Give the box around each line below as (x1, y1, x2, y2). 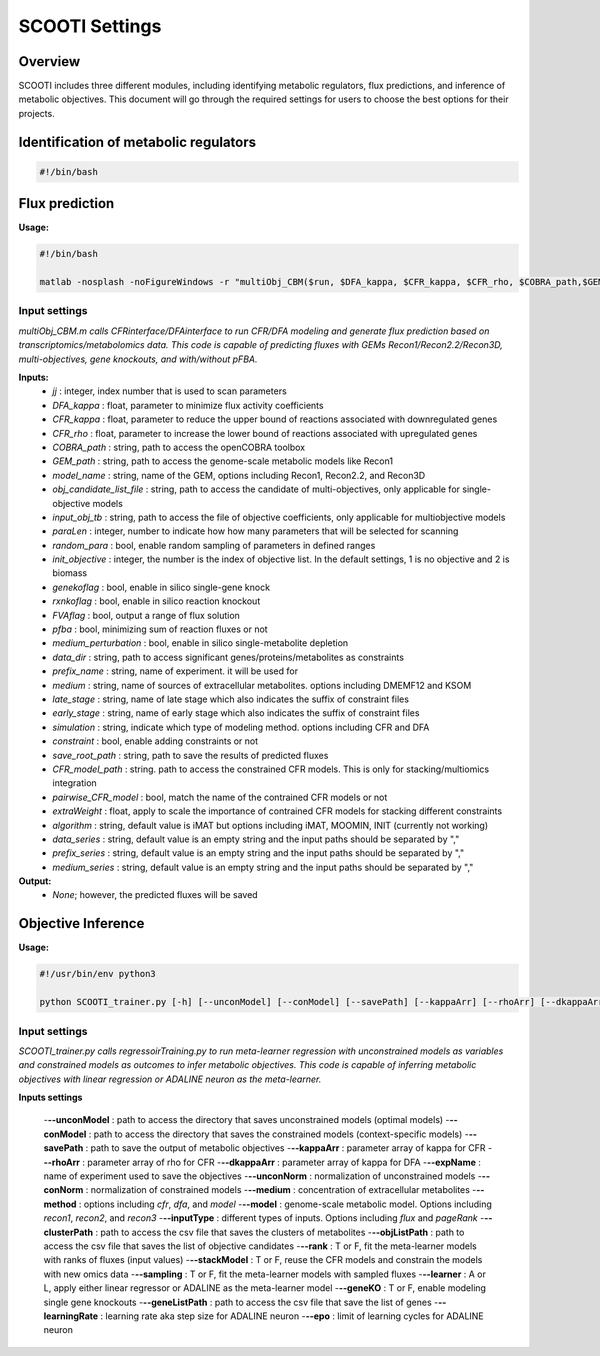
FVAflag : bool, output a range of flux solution (52, 609, 240, 621)
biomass (52, 567, 88, 579)
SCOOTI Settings (18, 15, 162, 37)
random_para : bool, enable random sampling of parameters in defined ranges (52, 539, 376, 551)
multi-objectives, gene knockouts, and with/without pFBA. (18, 353, 258, 365)
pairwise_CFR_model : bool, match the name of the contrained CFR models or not (52, 791, 388, 803)
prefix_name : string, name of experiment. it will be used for (52, 665, 299, 677)
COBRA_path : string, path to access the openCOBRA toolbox (52, 441, 306, 453)
